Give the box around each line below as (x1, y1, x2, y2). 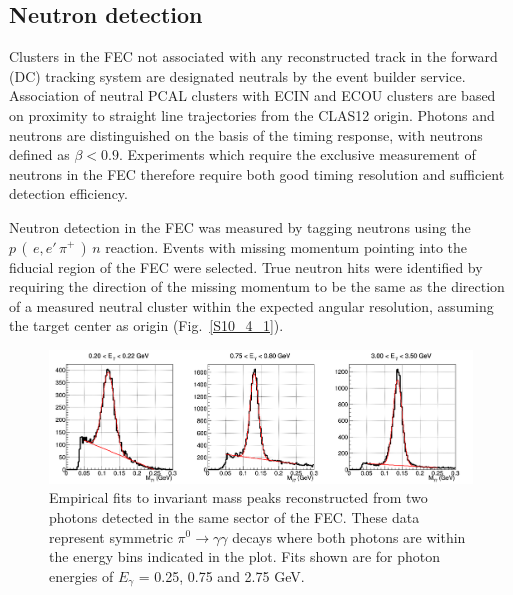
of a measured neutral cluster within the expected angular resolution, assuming (9, 295, 494, 316)
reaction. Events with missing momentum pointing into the (105, 236, 468, 257)
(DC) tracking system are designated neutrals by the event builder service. (9, 65, 466, 86)
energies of (49, 565, 114, 586)
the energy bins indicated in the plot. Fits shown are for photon (49, 546, 441, 567)
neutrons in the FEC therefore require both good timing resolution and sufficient (9, 163, 505, 184)
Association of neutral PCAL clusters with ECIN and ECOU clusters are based (9, 85, 496, 106)
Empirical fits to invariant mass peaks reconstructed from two (49, 487, 428, 508)
